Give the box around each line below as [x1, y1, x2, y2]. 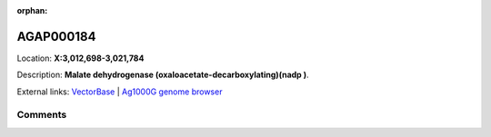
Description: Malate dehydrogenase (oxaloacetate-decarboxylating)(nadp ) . [16, 69, 309, 81]
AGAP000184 [16, 28, 96, 44]
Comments [16, 109, 67, 122]
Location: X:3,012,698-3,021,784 [16, 53, 145, 64]
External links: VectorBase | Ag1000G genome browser [16, 86, 223, 97]
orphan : [16, 5, 48, 15]
